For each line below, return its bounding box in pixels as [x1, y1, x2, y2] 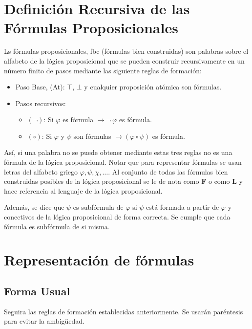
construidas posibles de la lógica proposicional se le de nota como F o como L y [4, 176, 243, 186]
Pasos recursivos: [15, 98, 66, 108]
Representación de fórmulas [4, 250, 194, 270]
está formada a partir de [146, 202, 219, 212]
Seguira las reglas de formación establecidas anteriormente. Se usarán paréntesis [4, 306, 243, 316]
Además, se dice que [4, 202, 64, 212]
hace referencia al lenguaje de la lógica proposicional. [4, 185, 163, 196]
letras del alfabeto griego [4, 166, 78, 176]
